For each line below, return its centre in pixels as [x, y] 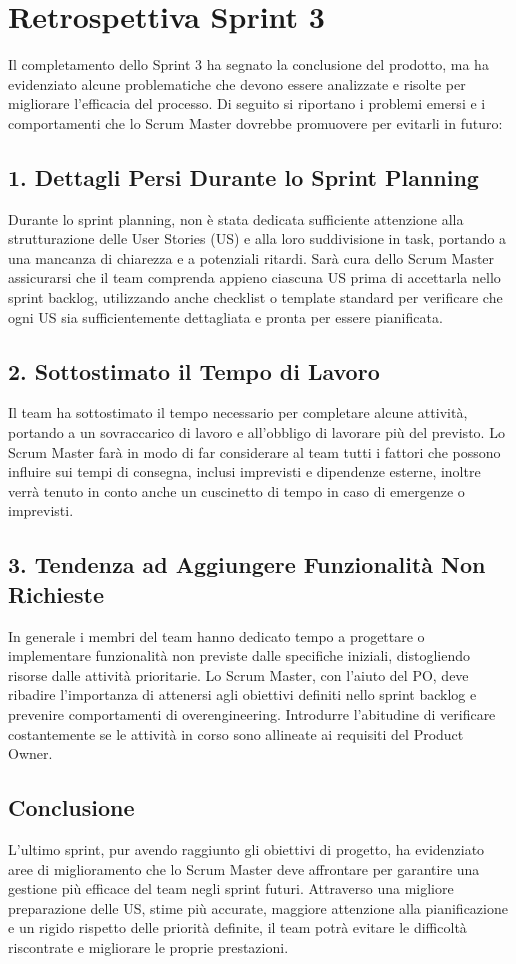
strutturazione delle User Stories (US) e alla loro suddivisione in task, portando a [257, 238]
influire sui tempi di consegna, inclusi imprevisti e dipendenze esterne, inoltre [244, 471]
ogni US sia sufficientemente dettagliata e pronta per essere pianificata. [225, 316]
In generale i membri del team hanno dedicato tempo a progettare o [216, 635]
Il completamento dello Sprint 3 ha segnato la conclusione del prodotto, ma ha [248, 64]
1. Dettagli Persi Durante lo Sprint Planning [243, 176]
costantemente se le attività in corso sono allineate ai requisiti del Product [236, 733]
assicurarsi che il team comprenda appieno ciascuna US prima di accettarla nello [254, 277]
